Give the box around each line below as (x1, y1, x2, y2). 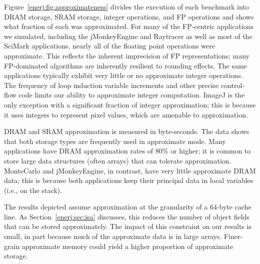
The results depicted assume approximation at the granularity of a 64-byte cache (4, 201, 251, 212)
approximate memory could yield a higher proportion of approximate (21, 240, 233, 251)
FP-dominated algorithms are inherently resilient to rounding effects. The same (4, 60, 247, 70)
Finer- (223, 231, 243, 241)
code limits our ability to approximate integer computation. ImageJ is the (18, 89, 245, 100)
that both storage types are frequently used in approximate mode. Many (4, 135, 226, 146)
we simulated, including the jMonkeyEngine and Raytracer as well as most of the (4, 30, 252, 41)
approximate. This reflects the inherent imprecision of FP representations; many (4, 50, 250, 60)
